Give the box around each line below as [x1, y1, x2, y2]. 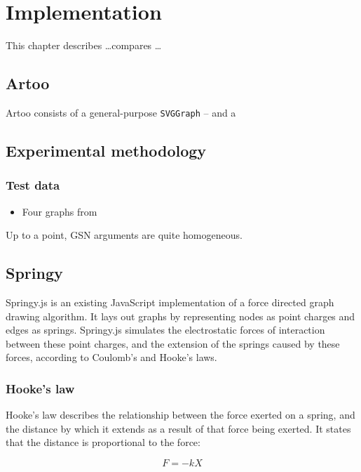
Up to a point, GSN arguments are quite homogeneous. [6, 228, 243, 242]
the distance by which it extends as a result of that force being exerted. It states [6, 421, 351, 435]
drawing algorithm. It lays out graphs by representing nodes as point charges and [6, 308, 355, 323]
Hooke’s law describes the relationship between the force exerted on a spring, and [6, 407, 355, 422]
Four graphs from [22, 204, 97, 218]
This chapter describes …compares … [6, 38, 162, 53]
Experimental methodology [6, 139, 207, 161]
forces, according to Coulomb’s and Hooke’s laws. [6, 350, 217, 365]
